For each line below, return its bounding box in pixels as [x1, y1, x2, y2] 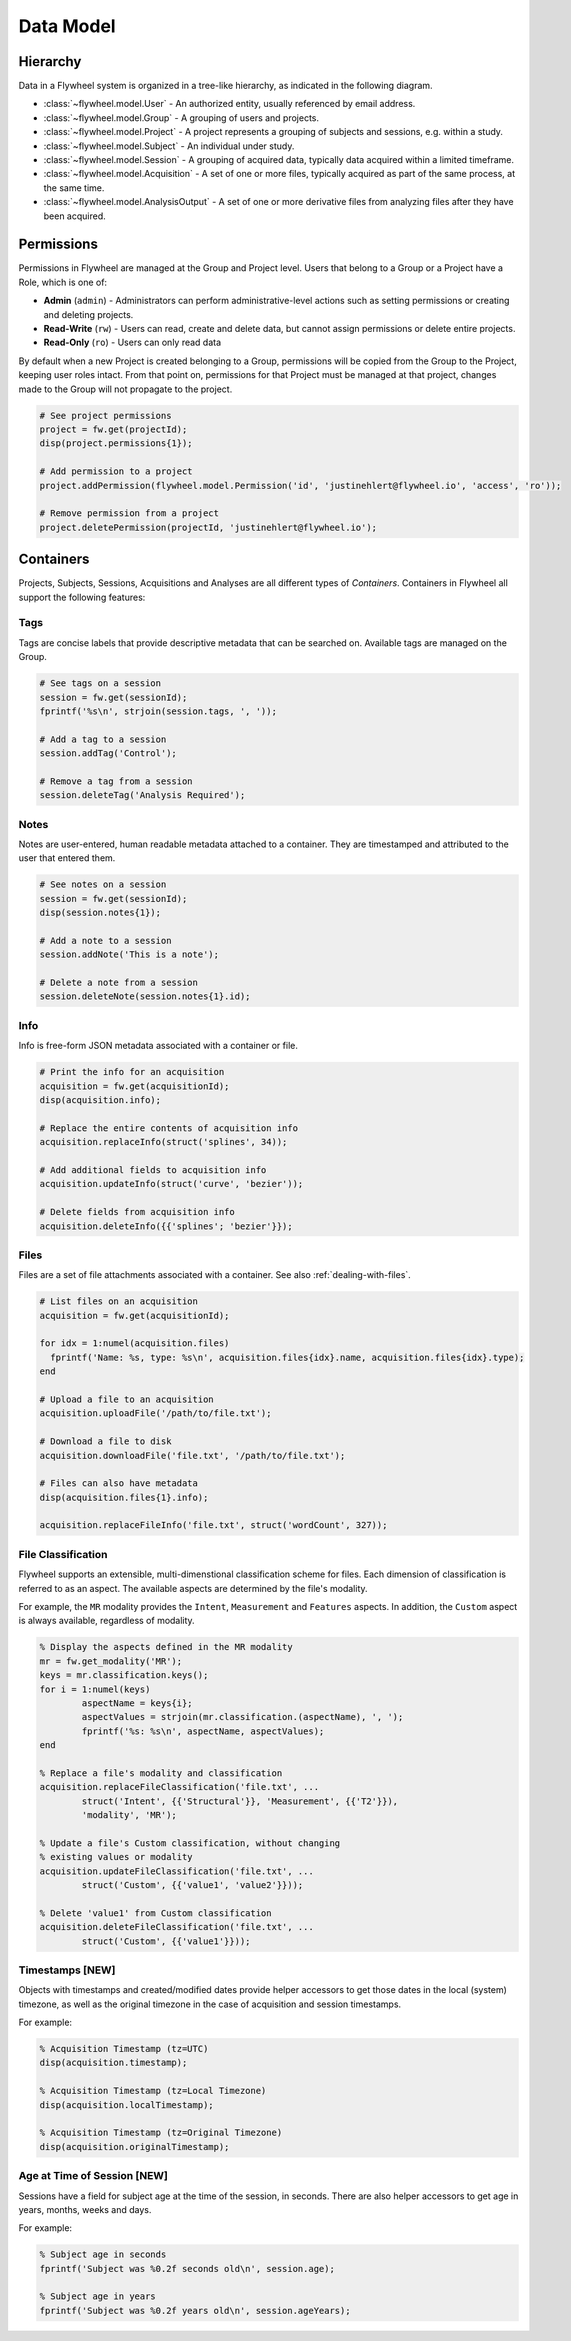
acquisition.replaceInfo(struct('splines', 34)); [39, 1136, 288, 1148]
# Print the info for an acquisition [39, 1066, 225, 1078]
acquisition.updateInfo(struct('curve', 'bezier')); [39, 1178, 304, 1190]
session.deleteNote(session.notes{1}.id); [39, 991, 251, 1002]
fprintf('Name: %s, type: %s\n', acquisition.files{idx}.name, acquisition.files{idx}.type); [50, 1351, 525, 1363]
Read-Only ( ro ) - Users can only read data [43, 336, 222, 349]
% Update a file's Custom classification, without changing [39, 1837, 341, 1849]
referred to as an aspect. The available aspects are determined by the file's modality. [18, 1582, 369, 1594]
